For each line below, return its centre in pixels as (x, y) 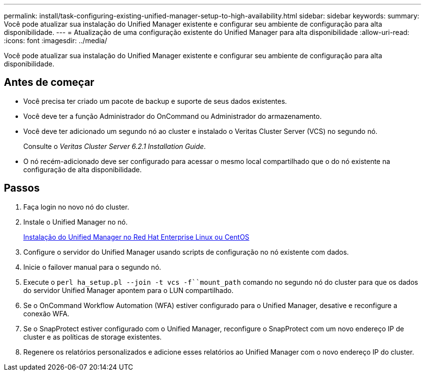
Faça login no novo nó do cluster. (76, 207)
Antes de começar (49, 82)
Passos (22, 188)
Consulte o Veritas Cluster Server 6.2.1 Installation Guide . (115, 146)
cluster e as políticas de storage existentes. (93, 337)
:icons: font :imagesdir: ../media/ (56, 41)
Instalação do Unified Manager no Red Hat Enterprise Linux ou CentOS (136, 237)
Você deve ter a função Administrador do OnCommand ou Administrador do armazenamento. (172, 116)
